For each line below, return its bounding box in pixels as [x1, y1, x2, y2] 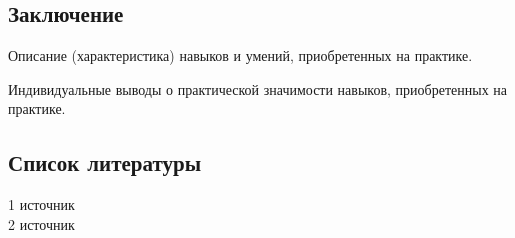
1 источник [8, 194, 75, 215]
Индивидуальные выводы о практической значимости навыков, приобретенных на [8, 78, 508, 99]
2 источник [8, 213, 75, 234]
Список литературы [8, 147, 202, 178]
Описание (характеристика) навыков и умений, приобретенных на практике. [8, 45, 473, 66]
